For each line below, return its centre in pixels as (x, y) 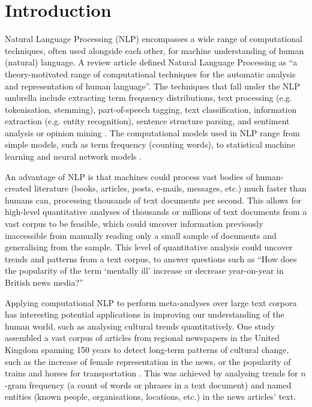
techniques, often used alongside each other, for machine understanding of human (154, 50)
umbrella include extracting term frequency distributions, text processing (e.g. (148, 98)
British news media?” (44, 282)
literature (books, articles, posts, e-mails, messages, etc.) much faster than (170, 188)
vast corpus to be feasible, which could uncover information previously (134, 224)
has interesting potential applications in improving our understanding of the (145, 314)
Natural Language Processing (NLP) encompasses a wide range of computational (154, 39)
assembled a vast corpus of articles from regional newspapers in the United (142, 338)
